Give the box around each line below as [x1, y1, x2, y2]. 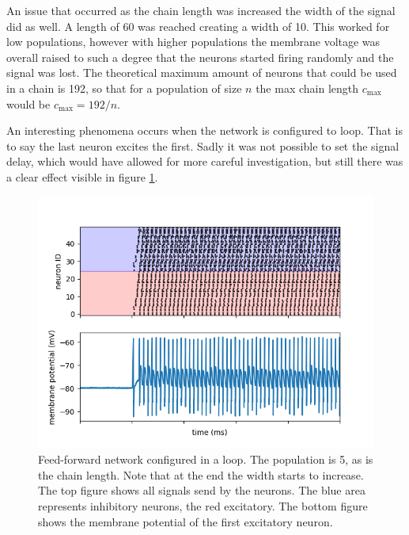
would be [6, 95, 51, 112]
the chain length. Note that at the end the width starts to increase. [38, 466, 364, 483]
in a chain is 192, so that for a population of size [6, 79, 242, 96]
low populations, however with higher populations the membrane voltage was [6, 33, 381, 50]
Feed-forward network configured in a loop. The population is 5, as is [38, 451, 373, 468]
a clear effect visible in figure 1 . [6, 168, 158, 185]
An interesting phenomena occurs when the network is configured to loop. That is [6, 122, 403, 139]
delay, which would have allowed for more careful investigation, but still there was [6, 153, 403, 170]
